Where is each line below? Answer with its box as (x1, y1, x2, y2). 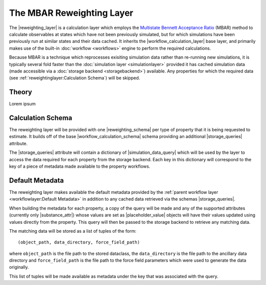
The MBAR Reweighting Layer (9, 7, 133, 18)
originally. (9, 264, 29, 270)
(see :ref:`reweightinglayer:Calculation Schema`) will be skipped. (9, 75, 140, 81)
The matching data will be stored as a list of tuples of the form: (9, 228, 136, 234)
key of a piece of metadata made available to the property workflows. (9, 163, 150, 170)
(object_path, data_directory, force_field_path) (18, 240, 140, 245)
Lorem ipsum (9, 101, 36, 107)
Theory (9, 88, 33, 96)
